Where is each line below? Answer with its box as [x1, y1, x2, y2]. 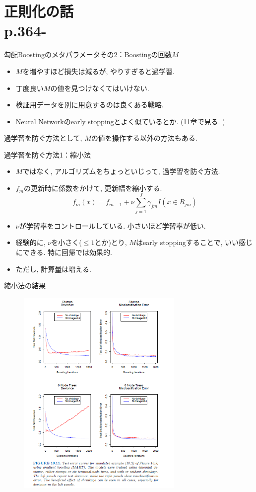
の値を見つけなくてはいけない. [50, 82, 149, 93]
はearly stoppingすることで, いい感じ [135, 237, 253, 247]
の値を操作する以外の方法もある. [91, 133, 197, 143]
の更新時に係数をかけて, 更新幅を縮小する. [24, 183, 162, 193]
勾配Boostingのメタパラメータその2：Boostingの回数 [4, 49, 172, 60]
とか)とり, [94, 237, 127, 247]
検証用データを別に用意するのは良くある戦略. [15, 99, 164, 110]
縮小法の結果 [4, 280, 46, 291]
